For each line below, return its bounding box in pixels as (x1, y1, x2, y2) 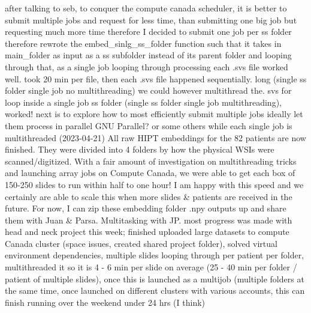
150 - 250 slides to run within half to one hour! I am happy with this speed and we (5, 178, 304, 190)
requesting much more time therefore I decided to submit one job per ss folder (5, 25, 292, 38)
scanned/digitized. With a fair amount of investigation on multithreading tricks (5, 154, 297, 167)
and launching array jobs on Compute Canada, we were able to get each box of (5, 166, 295, 179)
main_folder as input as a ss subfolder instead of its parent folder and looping (5, 49, 292, 61)
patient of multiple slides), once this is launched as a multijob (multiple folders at (5, 272, 304, 285)
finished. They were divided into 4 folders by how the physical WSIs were (5, 143, 274, 156)
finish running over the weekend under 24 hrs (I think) (5, 296, 206, 308)
